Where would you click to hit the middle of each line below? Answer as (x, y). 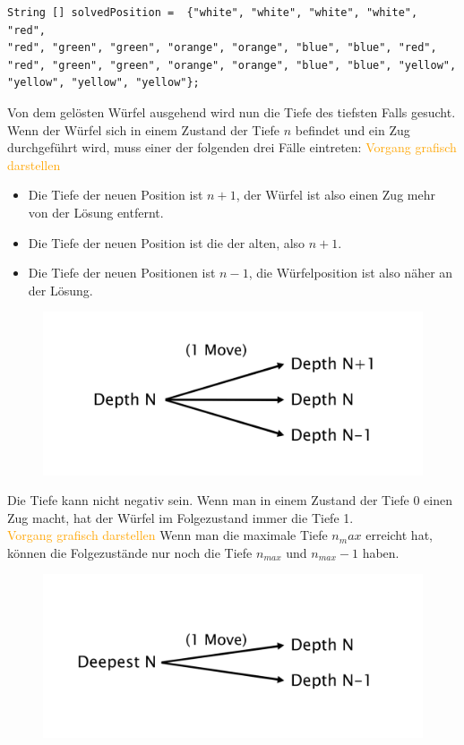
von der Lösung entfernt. (96, 212)
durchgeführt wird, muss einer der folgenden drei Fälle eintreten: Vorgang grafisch (232, 147)
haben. (381, 552)
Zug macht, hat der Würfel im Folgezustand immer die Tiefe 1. (180, 517)
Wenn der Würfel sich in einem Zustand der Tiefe (143, 129)
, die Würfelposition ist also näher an (351, 273)
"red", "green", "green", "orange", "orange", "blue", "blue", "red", (222, 48)
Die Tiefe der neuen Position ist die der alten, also (167, 242)
